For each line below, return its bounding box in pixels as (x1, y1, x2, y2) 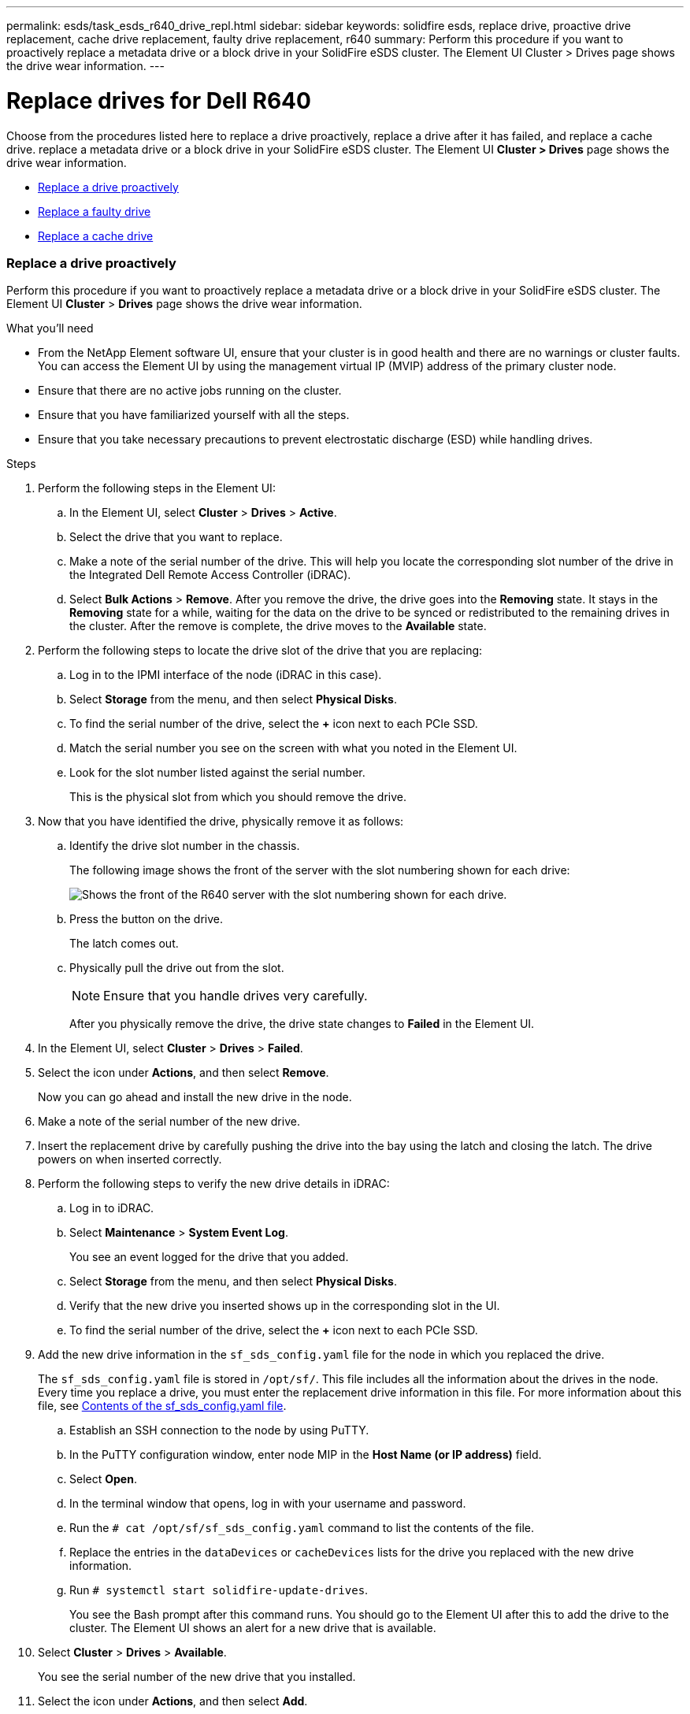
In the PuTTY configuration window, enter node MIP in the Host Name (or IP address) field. (69, 1448, 542, 1462)
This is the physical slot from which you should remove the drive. (69, 790, 407, 804)
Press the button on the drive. (69, 912, 224, 926)
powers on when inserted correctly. (38, 1152, 222, 1167)
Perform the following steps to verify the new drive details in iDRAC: (38, 1177, 390, 1191)
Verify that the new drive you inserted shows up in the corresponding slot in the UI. (69, 1299, 500, 1313)
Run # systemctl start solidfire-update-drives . (69, 1583, 369, 1597)
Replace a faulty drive (38, 204, 151, 218)
